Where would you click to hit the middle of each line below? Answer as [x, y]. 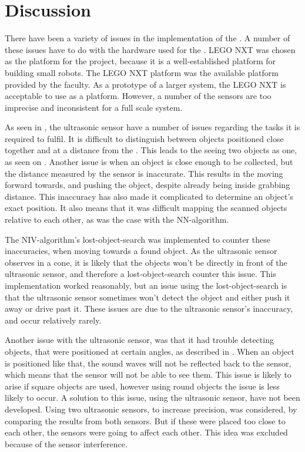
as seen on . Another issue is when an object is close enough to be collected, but [149, 162]
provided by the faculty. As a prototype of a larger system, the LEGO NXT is [145, 84]
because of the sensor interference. [66, 443]
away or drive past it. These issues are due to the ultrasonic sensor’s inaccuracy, [149, 309]
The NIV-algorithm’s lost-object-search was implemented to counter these [138, 239]
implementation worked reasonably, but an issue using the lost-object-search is [146, 285]
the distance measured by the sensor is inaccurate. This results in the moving [144, 173]
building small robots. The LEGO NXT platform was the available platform [142, 72]
